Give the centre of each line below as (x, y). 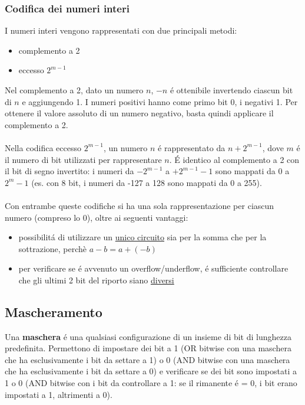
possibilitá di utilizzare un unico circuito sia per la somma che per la (142, 237)
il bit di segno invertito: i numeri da (69, 171)
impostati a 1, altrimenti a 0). (59, 394)
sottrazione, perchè (53, 248)
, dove (273, 147)
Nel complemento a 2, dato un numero (74, 90)
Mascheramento (54, 311)
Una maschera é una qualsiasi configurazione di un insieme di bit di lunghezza (148, 336)
